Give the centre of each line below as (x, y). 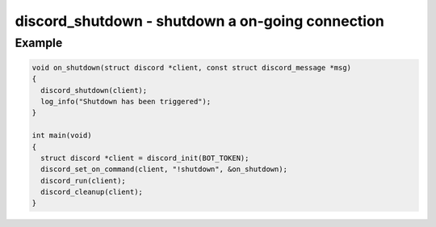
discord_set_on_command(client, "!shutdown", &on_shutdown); (164, 169)
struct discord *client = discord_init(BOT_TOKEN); (145, 158)
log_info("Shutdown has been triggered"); (126, 101)
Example (39, 43)
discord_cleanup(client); (92, 192)
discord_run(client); (84, 181)
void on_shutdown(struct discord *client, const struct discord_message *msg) (191, 67)
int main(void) (62, 136)
